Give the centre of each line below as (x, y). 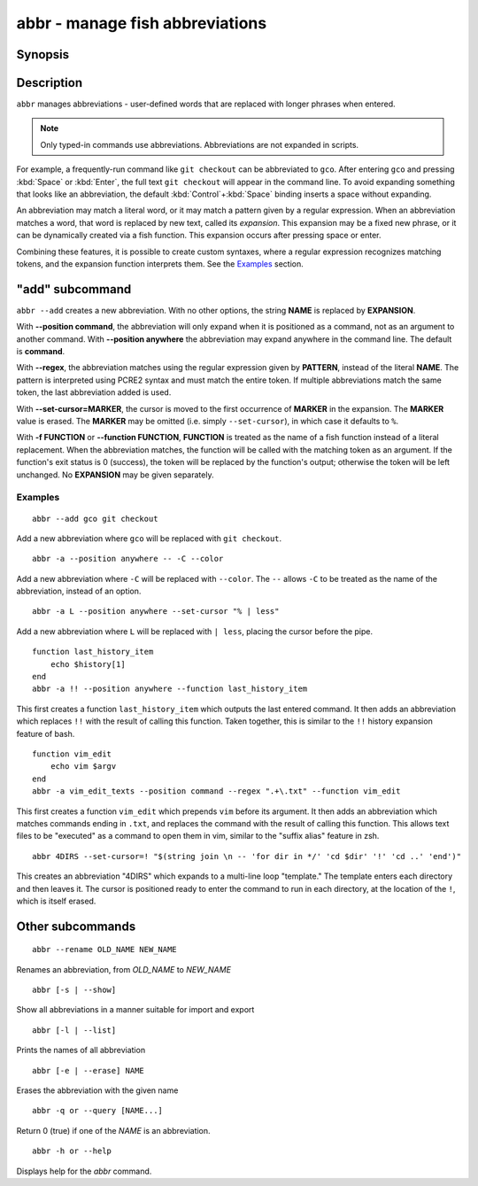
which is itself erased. (56, 901)
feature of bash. (46, 733)
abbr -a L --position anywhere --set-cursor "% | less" (156, 612)
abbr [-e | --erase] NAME (89, 1070)
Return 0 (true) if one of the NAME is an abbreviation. (114, 1130)
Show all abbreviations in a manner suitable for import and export (135, 1010)
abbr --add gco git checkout (95, 519)
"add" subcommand (74, 289)
